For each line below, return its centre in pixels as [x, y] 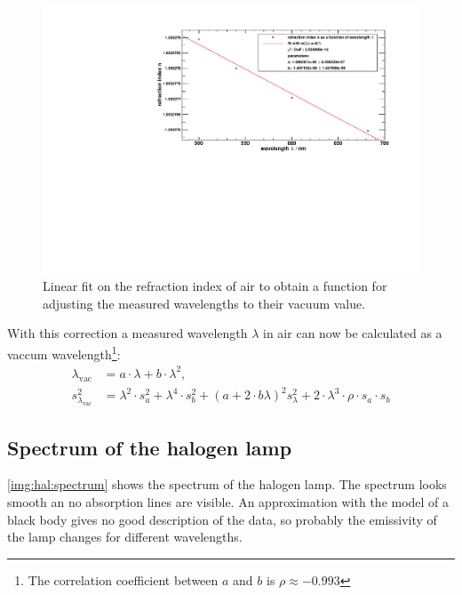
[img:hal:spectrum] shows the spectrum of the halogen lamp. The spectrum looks [227, 484]
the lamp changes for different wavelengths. [125, 537]
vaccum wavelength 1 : [64, 353]
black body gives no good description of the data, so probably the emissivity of [222, 519]
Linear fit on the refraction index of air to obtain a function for [215, 286]
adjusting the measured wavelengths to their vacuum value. [204, 303]
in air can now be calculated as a [353, 333]
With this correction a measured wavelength [127, 333]
